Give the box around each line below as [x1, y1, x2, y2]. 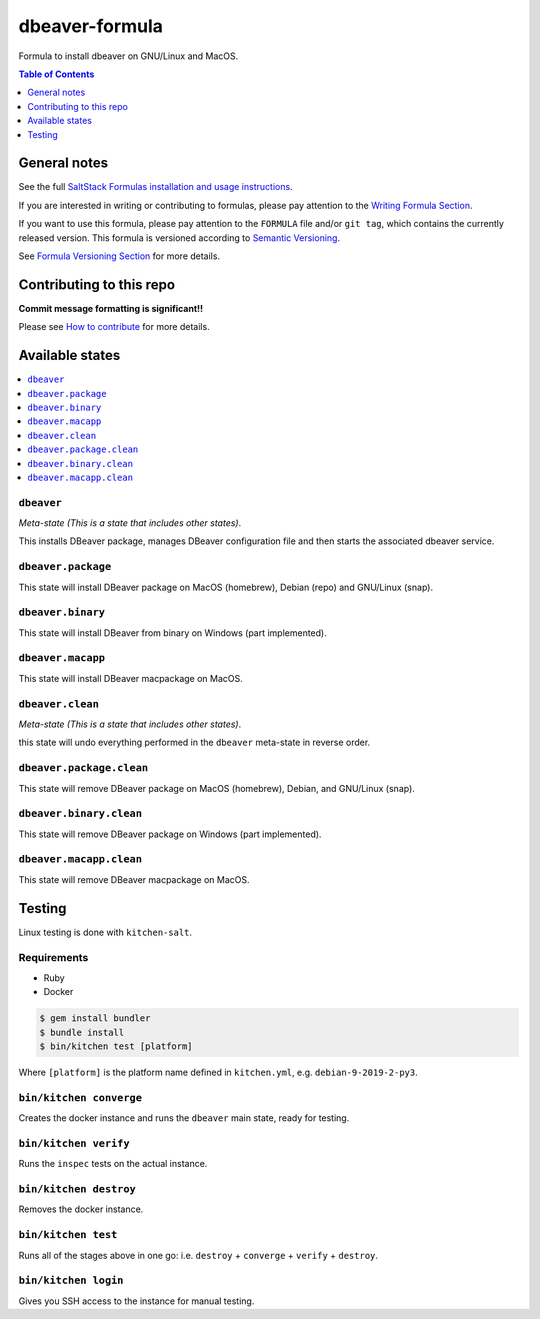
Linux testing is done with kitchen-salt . [18, 926, 193, 938]
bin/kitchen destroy [18, 1183, 137, 1196]
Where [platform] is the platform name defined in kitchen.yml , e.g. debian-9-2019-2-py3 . [18, 1066, 419, 1078]
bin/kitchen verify [18, 1136, 130, 1150]
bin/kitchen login [18, 1274, 124, 1287]
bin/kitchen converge [18, 1091, 142, 1104]
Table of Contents [18, 68, 95, 80]
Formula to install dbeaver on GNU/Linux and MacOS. [18, 50, 239, 62]
